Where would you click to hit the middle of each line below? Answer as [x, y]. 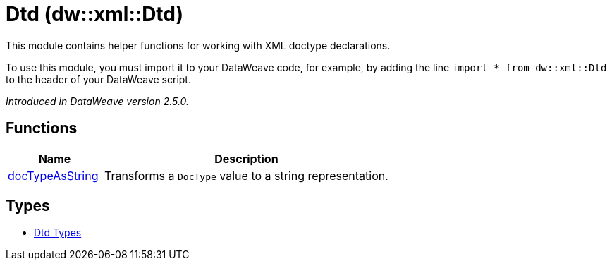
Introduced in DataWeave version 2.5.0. [98, 101]
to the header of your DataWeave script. [98, 79]
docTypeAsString [53, 175]
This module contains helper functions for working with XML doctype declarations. [198, 45]
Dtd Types [58, 233]
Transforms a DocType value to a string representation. [246, 175]
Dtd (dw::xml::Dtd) [95, 14]
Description [246, 158]
